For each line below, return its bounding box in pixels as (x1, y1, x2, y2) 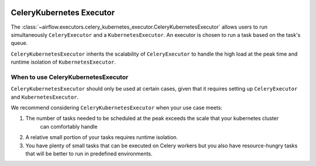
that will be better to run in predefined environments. (25, 150, 153, 157)
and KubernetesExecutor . (11, 94, 79, 101)
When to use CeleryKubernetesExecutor (11, 73, 129, 81)
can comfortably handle (40, 123, 98, 130)
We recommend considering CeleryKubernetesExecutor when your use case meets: (11, 104, 222, 111)
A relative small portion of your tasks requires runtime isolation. (25, 134, 178, 141)
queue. (11, 40, 28, 47)
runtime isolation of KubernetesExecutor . (11, 58, 116, 65)
